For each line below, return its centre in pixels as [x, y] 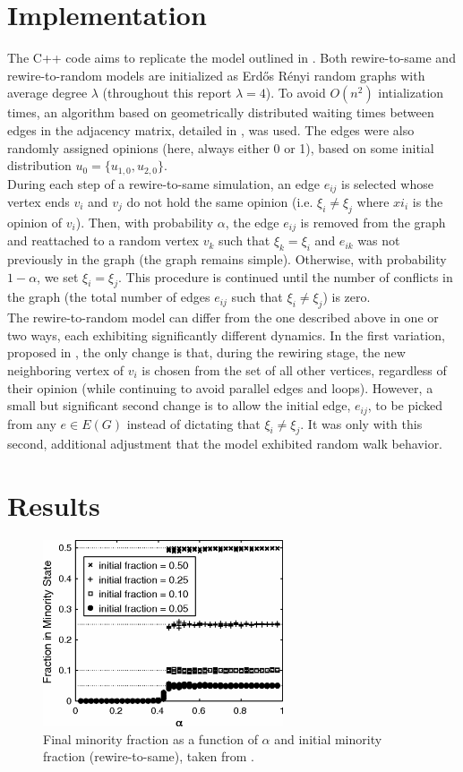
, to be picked [405, 405]
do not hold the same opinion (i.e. [220, 202]
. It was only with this [361, 423]
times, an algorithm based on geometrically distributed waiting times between [221, 112]
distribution [39, 165]
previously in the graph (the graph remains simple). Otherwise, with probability [227, 259]
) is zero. [347, 297]
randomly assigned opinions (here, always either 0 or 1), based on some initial [221, 147]
